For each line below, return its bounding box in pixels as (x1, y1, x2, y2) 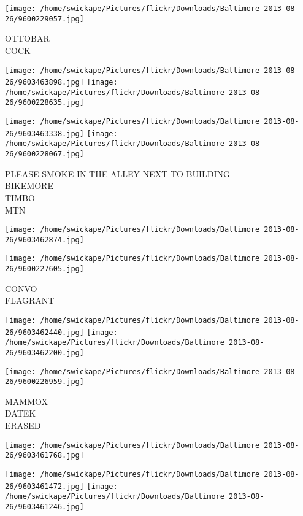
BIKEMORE (5, 179, 53, 192)
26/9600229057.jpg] (5, 14, 84, 23)
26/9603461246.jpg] (5, 502, 84, 511)
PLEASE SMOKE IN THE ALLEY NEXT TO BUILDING (5, 167, 231, 180)
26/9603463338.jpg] (5, 129, 84, 138)
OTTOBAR (5, 32, 50, 45)
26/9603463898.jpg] (5, 78, 84, 87)
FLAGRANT (5, 294, 55, 307)
